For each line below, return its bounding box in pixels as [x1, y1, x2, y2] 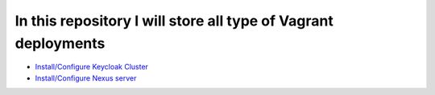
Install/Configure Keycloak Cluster [35, 62, 149, 72]
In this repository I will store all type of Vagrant [14, 12, 333, 30]
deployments [14, 34, 106, 52]
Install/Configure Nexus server [35, 73, 137, 83]
